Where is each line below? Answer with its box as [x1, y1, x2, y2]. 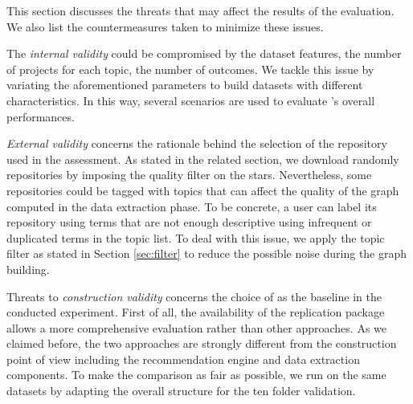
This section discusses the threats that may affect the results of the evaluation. [6, 2, 395, 18]
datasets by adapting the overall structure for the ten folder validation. [6, 382, 356, 399]
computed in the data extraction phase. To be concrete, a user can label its [6, 198, 377, 214]
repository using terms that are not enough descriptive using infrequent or [6, 214, 372, 231]
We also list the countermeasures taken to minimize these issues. [6, 18, 324, 35]
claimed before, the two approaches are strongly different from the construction [6, 335, 397, 352]
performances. [6, 108, 75, 124]
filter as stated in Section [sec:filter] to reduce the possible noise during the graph [6, 245, 407, 262]
